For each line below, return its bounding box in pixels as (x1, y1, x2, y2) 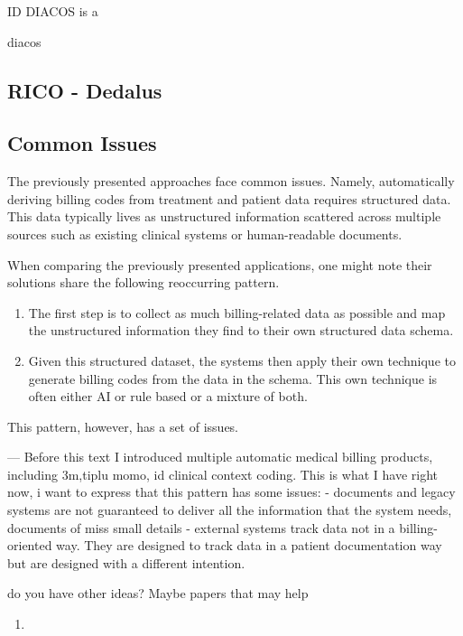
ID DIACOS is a (7, 2, 98, 20)
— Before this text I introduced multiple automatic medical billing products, (7, 447, 433, 466)
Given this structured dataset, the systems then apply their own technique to (28, 351, 456, 369)
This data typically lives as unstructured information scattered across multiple (7, 207, 441, 226)
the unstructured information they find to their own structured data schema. (28, 321, 454, 340)
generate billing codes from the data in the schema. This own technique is (28, 369, 438, 388)
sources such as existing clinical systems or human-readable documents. (7, 224, 403, 243)
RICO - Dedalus (7, 76, 162, 104)
